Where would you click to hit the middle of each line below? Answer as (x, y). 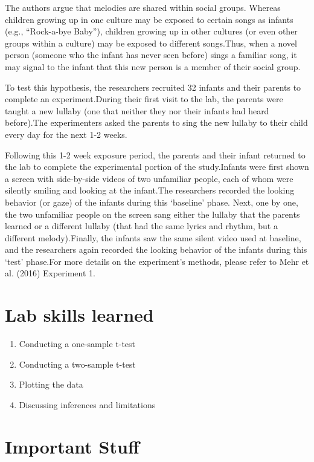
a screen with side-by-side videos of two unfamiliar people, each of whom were (149, 178)
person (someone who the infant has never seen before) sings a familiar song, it (151, 55)
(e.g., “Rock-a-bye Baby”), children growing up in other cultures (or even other (151, 31)
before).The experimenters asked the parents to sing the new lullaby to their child (156, 122)
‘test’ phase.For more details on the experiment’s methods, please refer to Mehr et (157, 261)
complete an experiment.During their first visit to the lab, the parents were (144, 99)
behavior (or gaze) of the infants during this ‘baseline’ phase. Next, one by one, (152, 202)
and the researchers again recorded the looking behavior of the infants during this (156, 249)
